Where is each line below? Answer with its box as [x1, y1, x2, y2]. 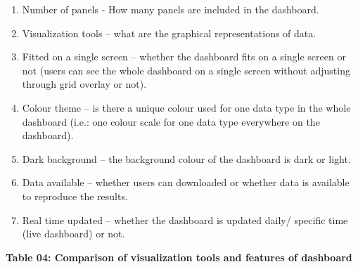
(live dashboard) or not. [22, 226, 125, 241]
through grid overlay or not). [22, 77, 147, 91]
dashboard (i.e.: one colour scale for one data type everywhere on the [22, 114, 320, 129]
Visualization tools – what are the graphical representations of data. [22, 25, 317, 40]
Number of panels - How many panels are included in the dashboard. [22, 2, 319, 16]
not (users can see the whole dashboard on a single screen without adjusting [22, 63, 350, 77]
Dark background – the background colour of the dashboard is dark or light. [22, 151, 351, 166]
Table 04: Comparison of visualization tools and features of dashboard [6, 249, 352, 264]
